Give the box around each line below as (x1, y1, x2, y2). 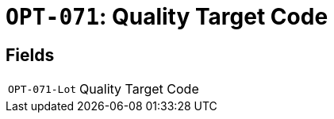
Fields (6, 44, 55, 65)
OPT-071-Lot (8, 83, 77, 95)
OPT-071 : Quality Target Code (6, 3, 328, 30)
